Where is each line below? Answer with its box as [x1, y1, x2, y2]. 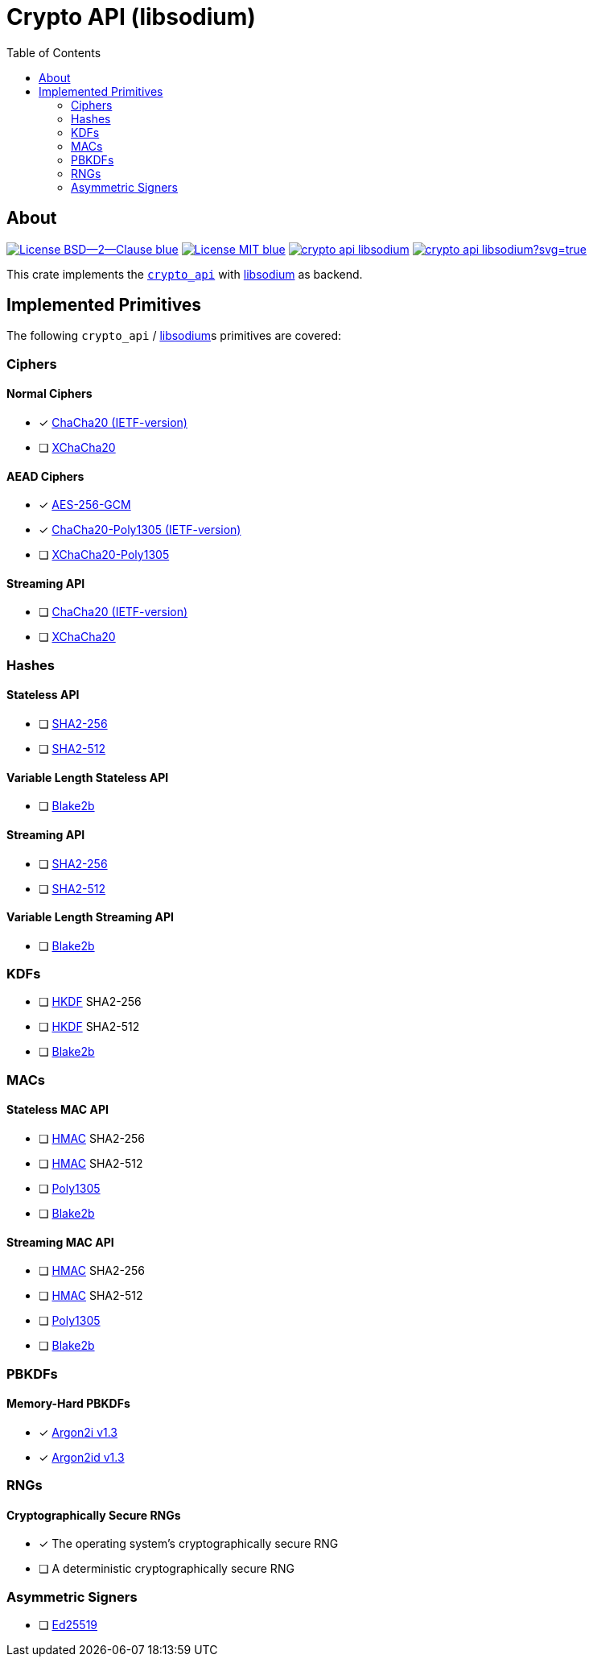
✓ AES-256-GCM [39, 498, 131, 512]
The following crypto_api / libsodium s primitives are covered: [6, 329, 342, 343]
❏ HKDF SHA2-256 [39, 995, 142, 1009]
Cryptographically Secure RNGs [6, 1508, 181, 1522]
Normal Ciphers [6, 387, 93, 401]
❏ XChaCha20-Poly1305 [39, 548, 170, 562]
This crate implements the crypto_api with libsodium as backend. [6, 267, 363, 281]
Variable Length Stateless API [6, 770, 169, 784]
